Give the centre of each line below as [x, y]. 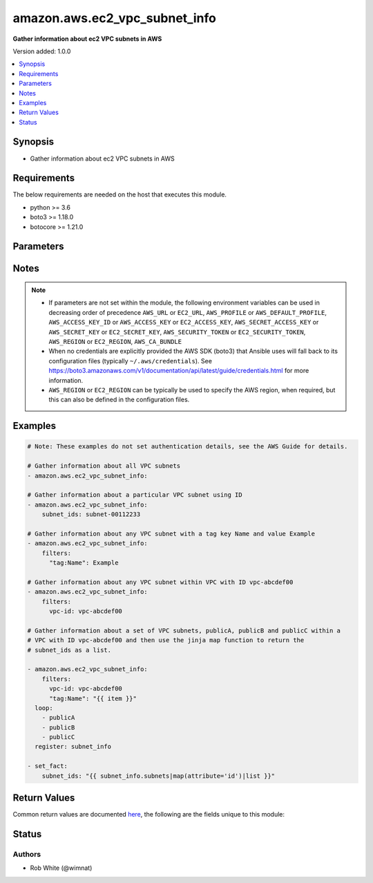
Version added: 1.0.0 [42, 51]
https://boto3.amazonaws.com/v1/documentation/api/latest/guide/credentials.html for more [179, 371]
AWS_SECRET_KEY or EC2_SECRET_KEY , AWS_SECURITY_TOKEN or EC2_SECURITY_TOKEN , [177, 331]
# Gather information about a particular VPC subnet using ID [135, 495]
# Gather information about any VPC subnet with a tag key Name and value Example [171, 534]
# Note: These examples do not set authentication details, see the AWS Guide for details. [188, 447]
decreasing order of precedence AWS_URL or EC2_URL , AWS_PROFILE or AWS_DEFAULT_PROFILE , [188, 312]
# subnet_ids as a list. [69, 650]
